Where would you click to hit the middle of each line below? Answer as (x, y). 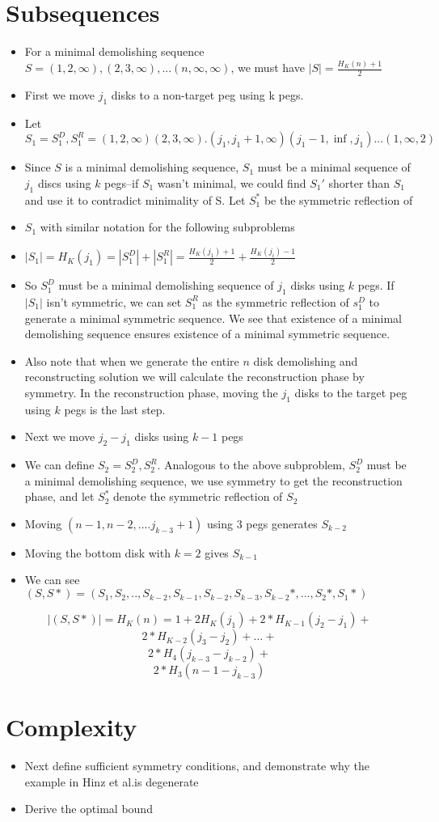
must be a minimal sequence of (334, 167)
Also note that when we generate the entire (132, 360)
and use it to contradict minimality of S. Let (135, 199)
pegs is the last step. (115, 409)
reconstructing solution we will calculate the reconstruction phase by (194, 377)
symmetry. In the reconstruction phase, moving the (151, 392)
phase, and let (59, 496)
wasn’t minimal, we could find (232, 182)
